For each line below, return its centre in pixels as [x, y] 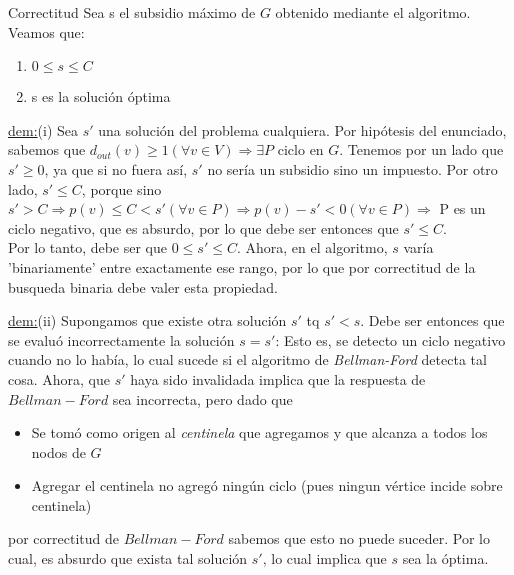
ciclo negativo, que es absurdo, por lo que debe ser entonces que [203, 227]
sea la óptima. [445, 558]
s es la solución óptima [101, 96]
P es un [462, 208]
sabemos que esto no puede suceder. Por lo [359, 538]
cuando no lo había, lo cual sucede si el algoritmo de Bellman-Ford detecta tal [247, 359]
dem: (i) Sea [43, 129]
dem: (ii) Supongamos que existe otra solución [147, 320]
